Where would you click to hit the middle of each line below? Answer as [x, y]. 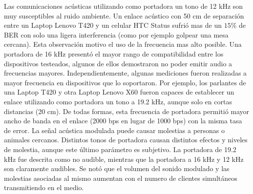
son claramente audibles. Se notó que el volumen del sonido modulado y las [117, 168]
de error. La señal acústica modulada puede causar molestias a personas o [115, 130]
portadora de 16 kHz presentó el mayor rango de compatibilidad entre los [114, 53]
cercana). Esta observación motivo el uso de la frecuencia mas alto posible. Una [123, 44]
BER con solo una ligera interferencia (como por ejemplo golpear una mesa [116, 34]
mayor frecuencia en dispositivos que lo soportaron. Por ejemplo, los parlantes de [125, 82]
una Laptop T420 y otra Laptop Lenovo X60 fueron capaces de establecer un [119, 92]
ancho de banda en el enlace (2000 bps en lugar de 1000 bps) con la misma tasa [123, 121]
